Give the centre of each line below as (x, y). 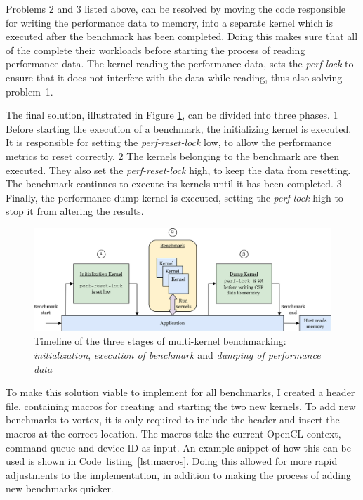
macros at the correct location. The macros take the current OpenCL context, (173, 434)
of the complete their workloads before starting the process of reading (156, 50)
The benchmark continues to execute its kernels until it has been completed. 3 (174, 184)
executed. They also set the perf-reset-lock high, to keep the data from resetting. (178, 170)
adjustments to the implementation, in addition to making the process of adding (178, 474)
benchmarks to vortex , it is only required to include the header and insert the (173, 420)
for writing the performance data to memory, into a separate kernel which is (169, 22)
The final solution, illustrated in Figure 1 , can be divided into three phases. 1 (172, 115)
